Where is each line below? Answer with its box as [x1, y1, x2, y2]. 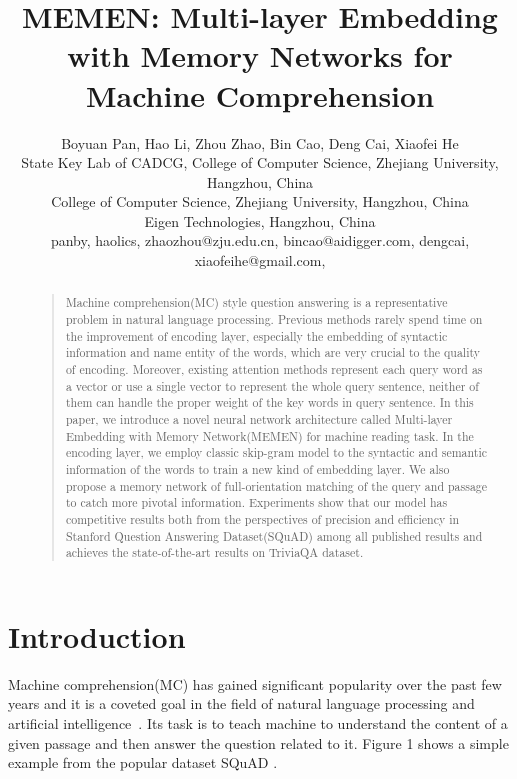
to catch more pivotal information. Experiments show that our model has [65, 494, 448, 511]
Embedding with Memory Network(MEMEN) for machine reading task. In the [65, 427, 474, 444]
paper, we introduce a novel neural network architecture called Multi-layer [65, 411, 453, 428]
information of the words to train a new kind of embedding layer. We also [65, 461, 450, 478]
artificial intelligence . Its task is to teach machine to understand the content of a [8, 713, 508, 734]
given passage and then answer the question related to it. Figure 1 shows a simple [8, 732, 509, 753]
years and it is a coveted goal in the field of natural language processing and [8, 693, 475, 714]
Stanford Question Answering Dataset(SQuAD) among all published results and [65, 527, 483, 544]
